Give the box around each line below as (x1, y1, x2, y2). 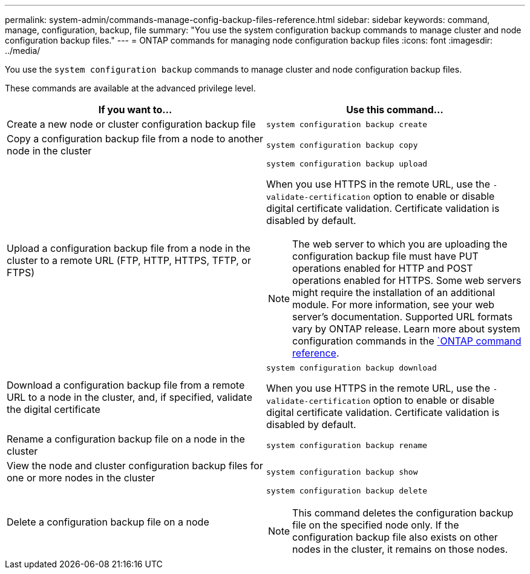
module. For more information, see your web (292, 299, 495, 311)
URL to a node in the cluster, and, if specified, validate (7, 391, 252, 403)
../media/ (5, 45, 41, 56)
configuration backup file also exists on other (292, 531, 498, 543)
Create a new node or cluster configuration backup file (7, 118, 256, 130)
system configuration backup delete (266, 486, 428, 495)
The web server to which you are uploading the (292, 238, 508, 250)
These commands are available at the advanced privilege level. (5, 83, 256, 93)
